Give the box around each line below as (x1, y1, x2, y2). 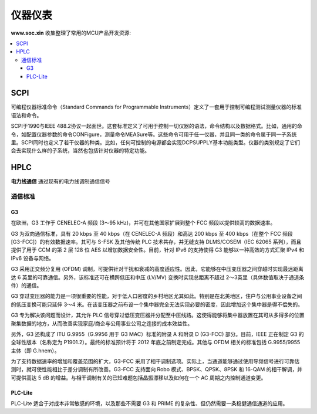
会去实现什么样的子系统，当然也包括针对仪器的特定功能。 (11, 147, 150, 154)
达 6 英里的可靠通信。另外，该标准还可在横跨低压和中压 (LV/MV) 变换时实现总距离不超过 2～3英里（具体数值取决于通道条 (11, 273, 305, 281)
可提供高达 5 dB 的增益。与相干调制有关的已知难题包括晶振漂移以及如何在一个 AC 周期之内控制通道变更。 (11, 374, 267, 381)
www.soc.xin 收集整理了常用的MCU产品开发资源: (11, 29, 131, 36)
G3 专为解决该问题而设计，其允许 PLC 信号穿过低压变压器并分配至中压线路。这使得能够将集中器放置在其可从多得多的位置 (11, 311, 305, 319)
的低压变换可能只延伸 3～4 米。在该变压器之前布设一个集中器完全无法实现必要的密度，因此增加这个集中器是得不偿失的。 (11, 301, 303, 308)
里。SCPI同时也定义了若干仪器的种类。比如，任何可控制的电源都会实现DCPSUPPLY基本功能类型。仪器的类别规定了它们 (11, 138, 301, 146)
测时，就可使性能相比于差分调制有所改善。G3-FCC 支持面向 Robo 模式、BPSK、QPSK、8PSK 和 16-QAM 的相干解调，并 (11, 366, 302, 373)
